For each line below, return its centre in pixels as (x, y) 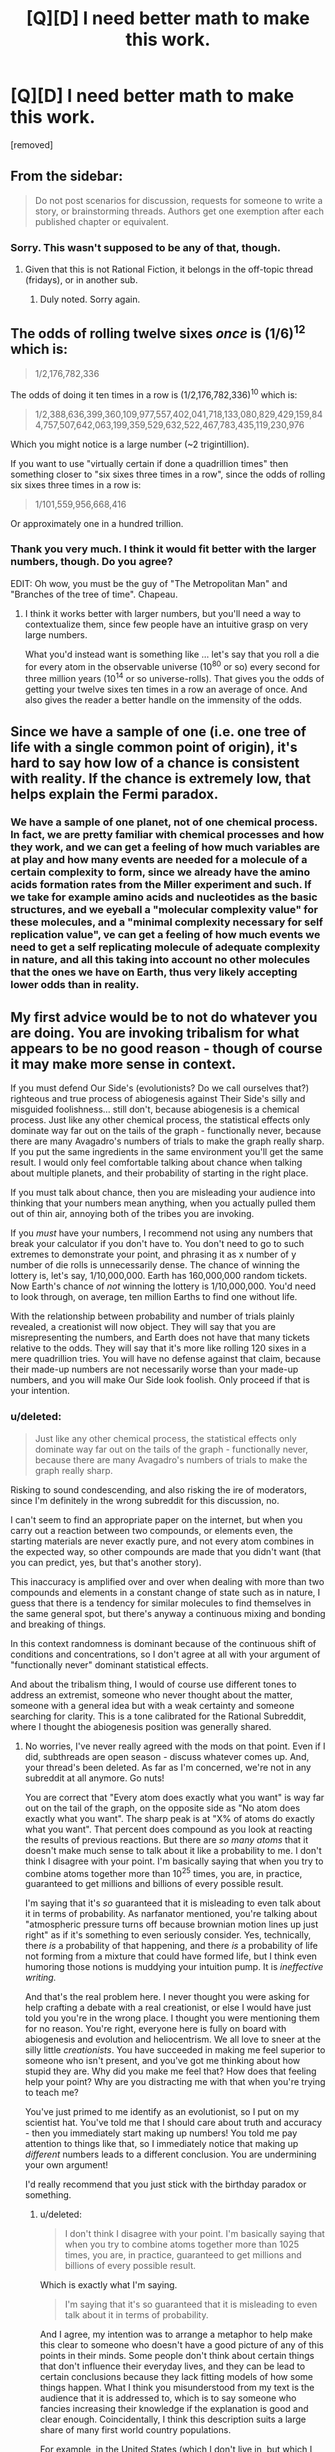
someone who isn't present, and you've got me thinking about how (162, 2061)
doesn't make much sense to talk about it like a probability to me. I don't (173, 1850)
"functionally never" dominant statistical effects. (109, 1664)
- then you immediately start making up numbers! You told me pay (161, 2133)
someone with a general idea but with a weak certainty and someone (152, 1705)
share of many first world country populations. (135, 2430)
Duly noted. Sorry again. (90, 299)
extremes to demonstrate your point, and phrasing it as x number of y (153, 1254)
